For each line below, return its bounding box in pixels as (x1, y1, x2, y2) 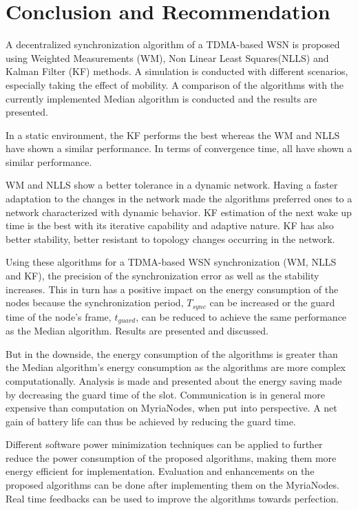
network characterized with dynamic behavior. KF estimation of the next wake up (6, 204, 352, 219)
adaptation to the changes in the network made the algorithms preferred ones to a (6, 191, 352, 206)
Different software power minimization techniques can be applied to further (6, 437, 323, 451)
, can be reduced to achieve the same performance (136, 309, 347, 323)
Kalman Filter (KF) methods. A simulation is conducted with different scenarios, (6, 64, 348, 78)
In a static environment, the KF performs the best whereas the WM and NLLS (6, 127, 340, 142)
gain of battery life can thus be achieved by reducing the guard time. (6, 414, 296, 428)
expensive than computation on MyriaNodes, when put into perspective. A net (6, 401, 337, 415)
